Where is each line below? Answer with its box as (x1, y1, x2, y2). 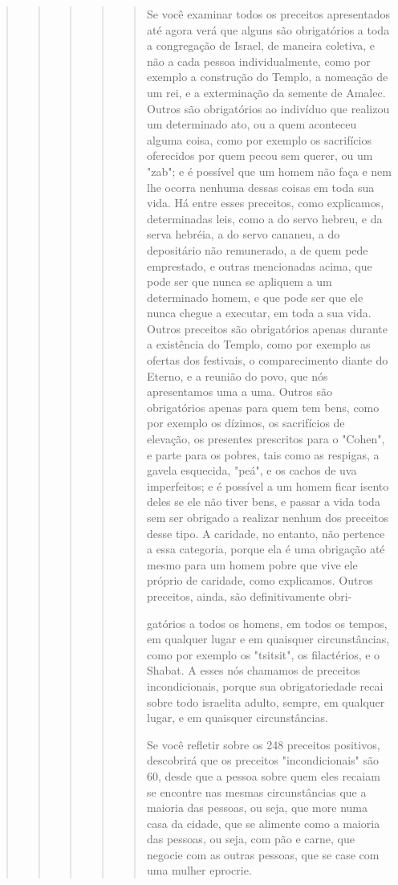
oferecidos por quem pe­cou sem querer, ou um (146, 147, 373, 164)
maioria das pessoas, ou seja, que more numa (146, 799, 368, 816)
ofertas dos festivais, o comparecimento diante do (146, 352, 388, 369)
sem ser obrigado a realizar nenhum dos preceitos (146, 509, 389, 525)
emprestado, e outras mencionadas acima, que (146, 257, 372, 274)
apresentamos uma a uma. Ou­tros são (146, 383, 332, 400)
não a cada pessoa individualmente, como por (146, 52, 371, 69)
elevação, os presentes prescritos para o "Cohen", (146, 430, 385, 447)
